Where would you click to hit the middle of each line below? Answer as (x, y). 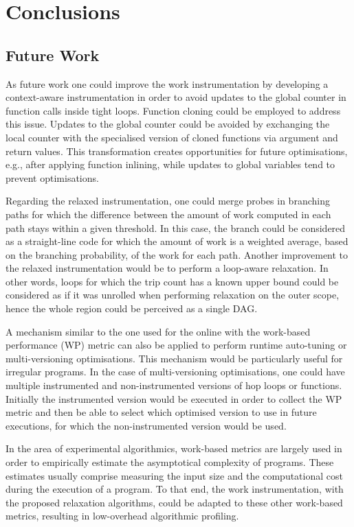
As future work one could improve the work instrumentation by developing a (167, 83)
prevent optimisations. (52, 177)
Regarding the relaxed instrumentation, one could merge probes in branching (168, 201)
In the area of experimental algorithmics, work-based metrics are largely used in (174, 448)
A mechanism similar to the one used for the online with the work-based (158, 331)
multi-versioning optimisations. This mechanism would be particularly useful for (174, 358)
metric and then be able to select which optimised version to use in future (161, 412)
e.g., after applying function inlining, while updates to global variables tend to (170, 164)
